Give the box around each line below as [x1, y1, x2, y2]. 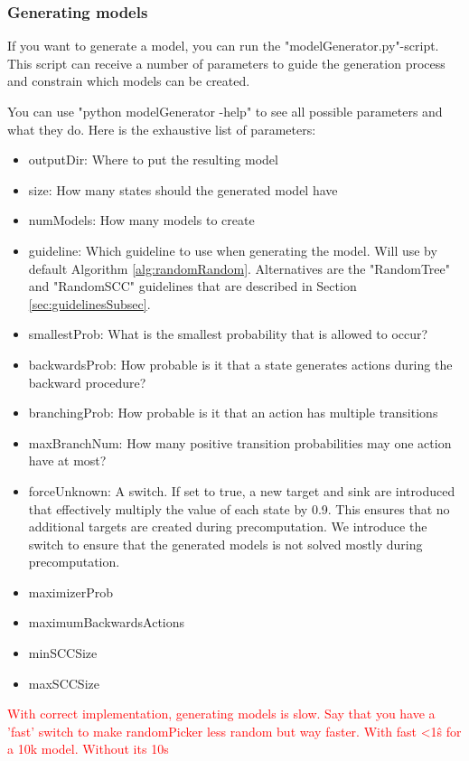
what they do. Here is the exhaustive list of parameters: [7, 119, 316, 138]
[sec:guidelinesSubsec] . [28, 294, 151, 313]
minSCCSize [28, 644, 98, 662]
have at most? [28, 451, 107, 470]
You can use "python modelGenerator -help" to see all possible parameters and [7, 102, 443, 120]
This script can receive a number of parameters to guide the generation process [7, 53, 446, 72]
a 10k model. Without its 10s [7, 739, 169, 758]
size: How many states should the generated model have [28, 180, 338, 199]
